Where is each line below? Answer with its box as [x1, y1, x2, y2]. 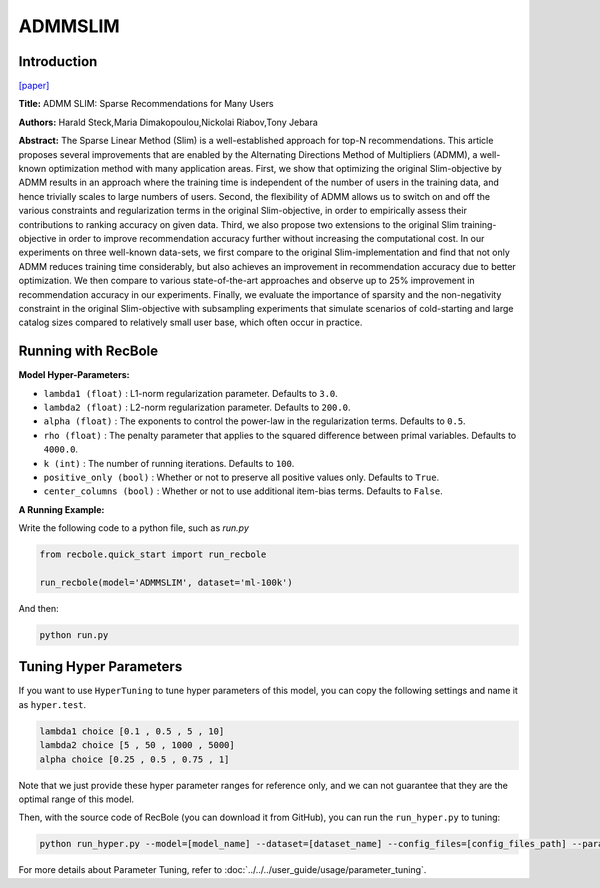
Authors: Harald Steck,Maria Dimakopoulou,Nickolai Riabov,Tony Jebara [18, 116, 319, 128]
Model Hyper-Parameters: [18, 369, 130, 381]
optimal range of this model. [18, 793, 135, 805]
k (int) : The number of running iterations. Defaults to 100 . [43, 457, 295, 469]
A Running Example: [18, 503, 105, 515]
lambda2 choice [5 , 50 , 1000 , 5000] [39, 740, 235, 751]
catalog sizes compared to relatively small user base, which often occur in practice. [18, 316, 363, 329]
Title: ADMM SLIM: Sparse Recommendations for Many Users [18, 98, 274, 110]
